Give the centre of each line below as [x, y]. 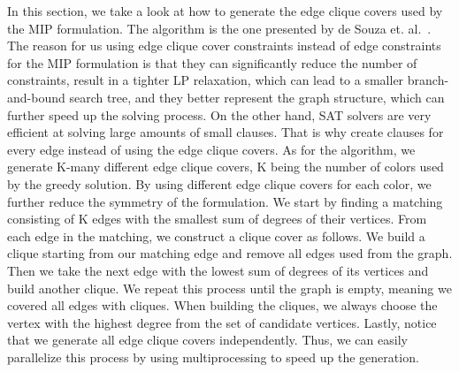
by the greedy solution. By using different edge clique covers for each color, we [219, 183]
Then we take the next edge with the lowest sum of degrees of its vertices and [218, 270]
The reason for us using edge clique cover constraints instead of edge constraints [224, 46]
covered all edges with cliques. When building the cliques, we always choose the [222, 305]
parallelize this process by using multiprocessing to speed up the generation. [213, 357]
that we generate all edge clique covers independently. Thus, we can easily [207, 340]
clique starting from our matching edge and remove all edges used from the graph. [230, 253]
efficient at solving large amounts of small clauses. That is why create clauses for [226, 132]
